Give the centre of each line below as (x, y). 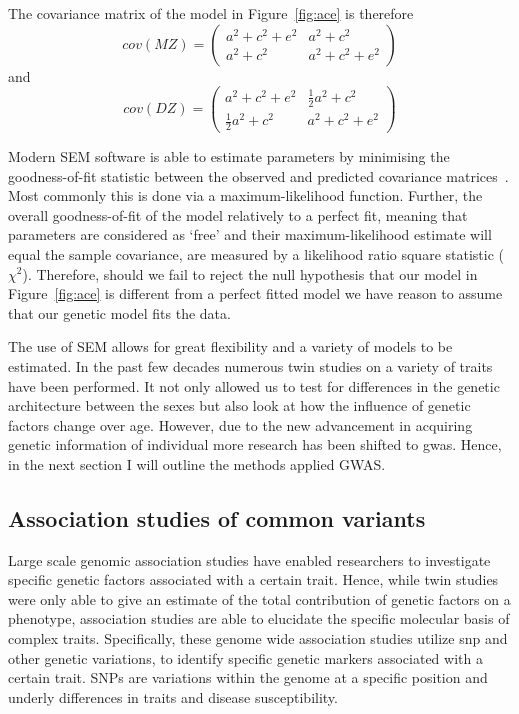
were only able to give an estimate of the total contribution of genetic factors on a (259, 598)
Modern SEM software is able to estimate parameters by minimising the (229, 156)
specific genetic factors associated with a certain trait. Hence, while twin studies (253, 579)
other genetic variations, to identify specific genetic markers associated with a (245, 657)
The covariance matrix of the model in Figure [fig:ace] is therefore (211, 13)
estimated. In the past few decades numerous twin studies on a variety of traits (250, 365)
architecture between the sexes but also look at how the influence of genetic (239, 405)
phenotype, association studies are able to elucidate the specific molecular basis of (259, 618)
